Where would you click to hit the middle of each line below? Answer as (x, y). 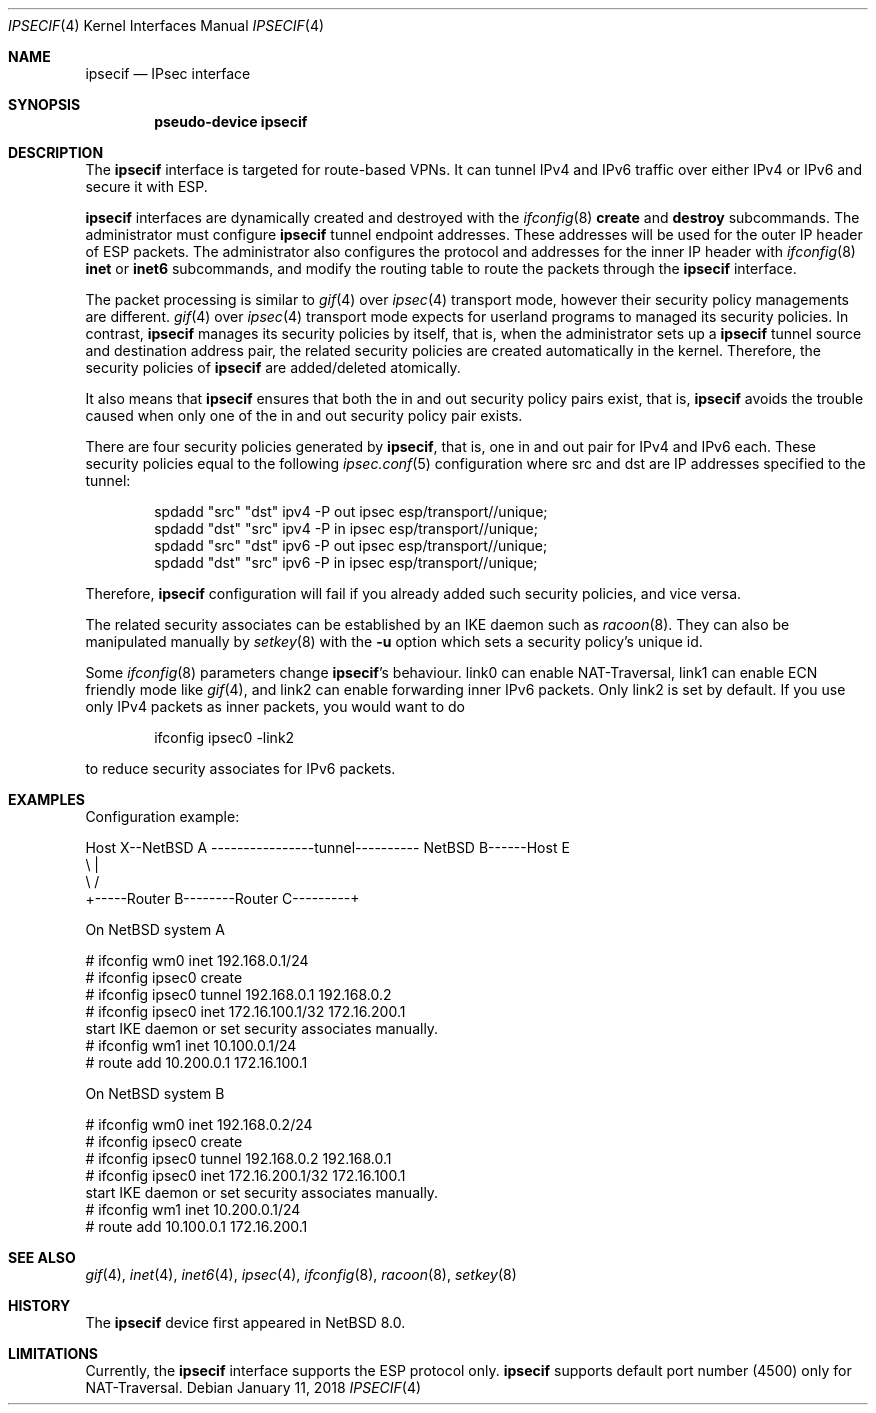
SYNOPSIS (44, 104)
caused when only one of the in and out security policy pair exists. (304, 415)
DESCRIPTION (56, 152)
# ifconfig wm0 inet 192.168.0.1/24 (197, 960)
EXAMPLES (46, 799)
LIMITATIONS (53, 1353)
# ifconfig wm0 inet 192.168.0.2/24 (199, 1124)
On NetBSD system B (155, 1093)
